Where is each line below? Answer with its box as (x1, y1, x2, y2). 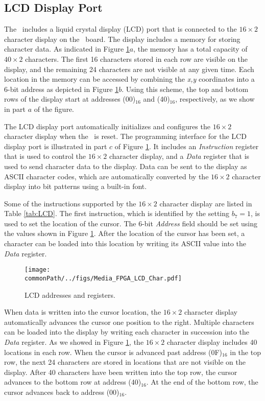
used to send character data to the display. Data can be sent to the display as (4, 160, 247, 171)
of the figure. (34, 103, 75, 114)
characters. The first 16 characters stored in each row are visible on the (25, 53, 248, 64)
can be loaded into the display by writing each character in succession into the (4, 326, 249, 337)
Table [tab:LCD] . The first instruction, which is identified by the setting (4, 208, 230, 219)
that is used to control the (4, 151, 86, 161)
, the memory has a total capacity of (133, 43, 248, 54)
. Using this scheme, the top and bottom (122, 83, 249, 94)
